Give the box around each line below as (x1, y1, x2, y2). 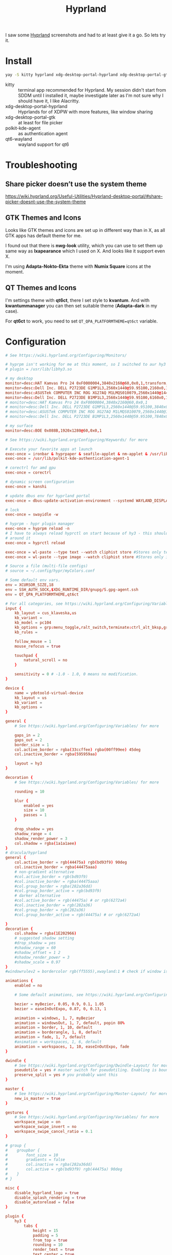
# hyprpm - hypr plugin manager (5, 521, 74, 526)
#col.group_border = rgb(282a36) (14, 907, 86, 912)
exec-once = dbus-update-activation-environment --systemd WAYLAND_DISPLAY (5, 498, 170, 503)
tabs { (24, 1223, 38, 1228)
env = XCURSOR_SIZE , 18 (5, 582, 54, 588)
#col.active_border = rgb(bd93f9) (14, 874, 88, 879)
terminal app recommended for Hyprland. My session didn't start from (18, 87, 166, 93)
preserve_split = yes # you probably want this (14, 1072, 118, 1078)
